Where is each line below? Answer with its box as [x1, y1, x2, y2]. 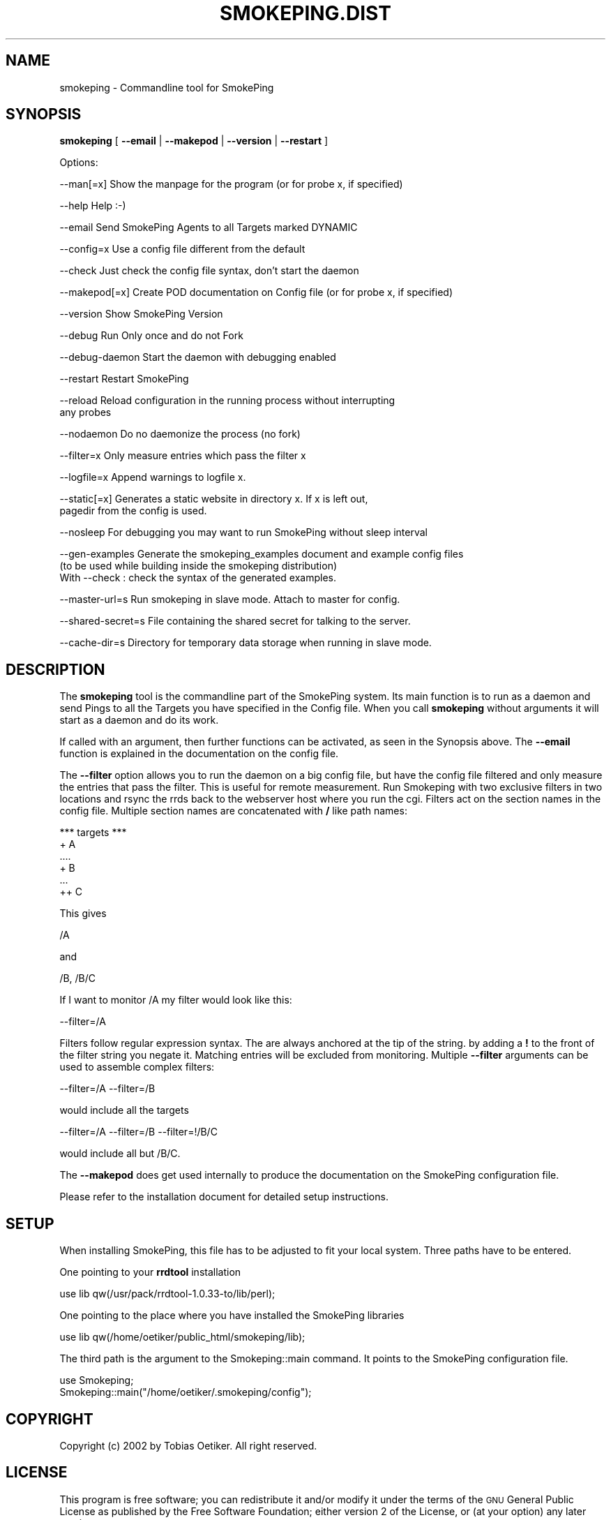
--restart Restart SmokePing [59, 373, 189, 385]
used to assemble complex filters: [59, 1061, 215, 1073]
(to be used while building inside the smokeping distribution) [59, 560, 338, 572]
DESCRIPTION [6, 660, 105, 678]
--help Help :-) [59, 200, 126, 212]
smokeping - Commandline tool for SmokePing [59, 81, 274, 94]
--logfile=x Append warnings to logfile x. [59, 471, 246, 484]
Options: [59, 156, 98, 169]
